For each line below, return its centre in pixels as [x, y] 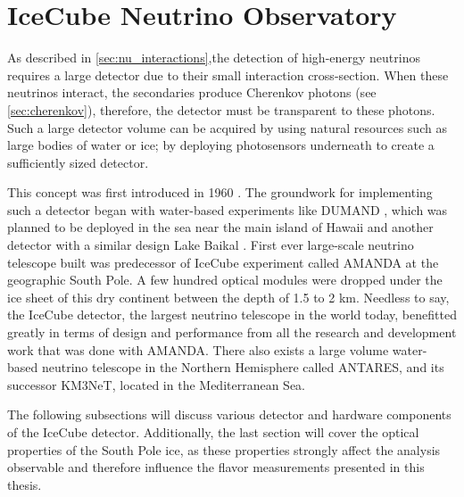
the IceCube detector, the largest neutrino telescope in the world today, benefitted [232, 315]
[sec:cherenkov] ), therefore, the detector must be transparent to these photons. [221, 109]
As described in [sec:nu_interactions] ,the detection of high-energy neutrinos [214, 58]
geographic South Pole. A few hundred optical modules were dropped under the [225, 280]
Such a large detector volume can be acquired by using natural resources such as [227, 127]
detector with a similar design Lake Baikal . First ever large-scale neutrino [211, 245]
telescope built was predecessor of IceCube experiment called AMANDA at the [223, 262]
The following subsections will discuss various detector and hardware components [229, 414]
